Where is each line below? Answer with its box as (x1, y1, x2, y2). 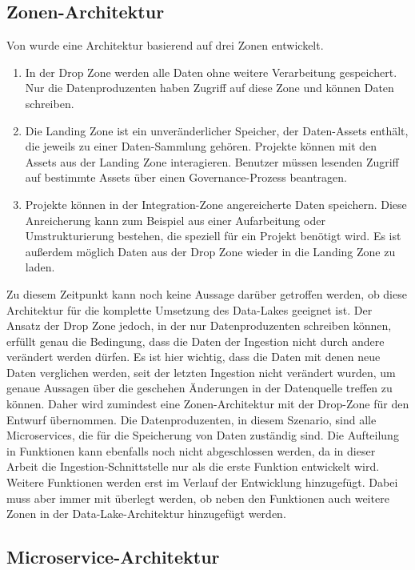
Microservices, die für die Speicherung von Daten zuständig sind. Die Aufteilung (6, 427, 399, 444)
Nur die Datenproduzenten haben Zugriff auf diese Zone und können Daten (25, 79, 394, 96)
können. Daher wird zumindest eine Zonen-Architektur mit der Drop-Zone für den (6, 395, 409, 412)
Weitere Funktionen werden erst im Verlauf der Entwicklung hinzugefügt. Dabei (6, 474, 398, 491)
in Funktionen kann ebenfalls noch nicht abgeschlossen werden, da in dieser (6, 442, 376, 459)
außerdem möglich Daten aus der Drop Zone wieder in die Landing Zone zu (25, 243, 396, 259)
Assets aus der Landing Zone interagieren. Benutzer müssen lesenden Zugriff (25, 153, 399, 170)
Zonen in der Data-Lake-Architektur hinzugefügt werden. (6, 505, 286, 522)
